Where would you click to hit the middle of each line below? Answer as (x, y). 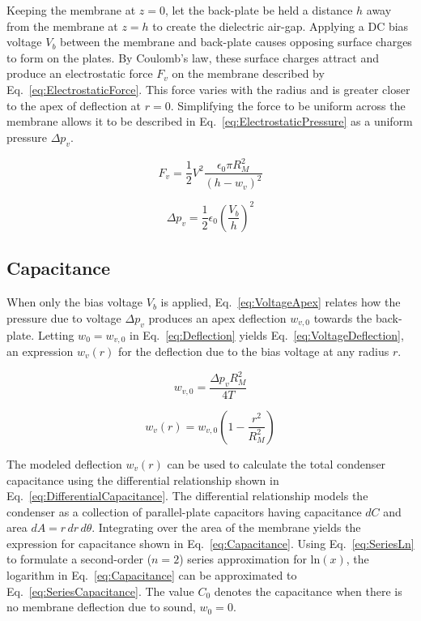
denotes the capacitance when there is (308, 591)
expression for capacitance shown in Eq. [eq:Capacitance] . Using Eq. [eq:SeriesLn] (210, 543)
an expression (40, 351)
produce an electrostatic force (80, 73)
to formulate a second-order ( (79, 559)
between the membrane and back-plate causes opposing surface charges (236, 42)
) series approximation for (243, 559)
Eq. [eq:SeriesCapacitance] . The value (100, 591)
